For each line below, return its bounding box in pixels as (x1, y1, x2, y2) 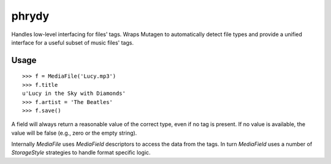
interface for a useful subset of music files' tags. (11, 39, 134, 46)
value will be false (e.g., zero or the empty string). (11, 129, 137, 136)
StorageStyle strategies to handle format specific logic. (11, 149, 151, 156)
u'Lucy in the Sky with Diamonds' (22, 90, 126, 97)
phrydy (11, 9, 50, 23)
